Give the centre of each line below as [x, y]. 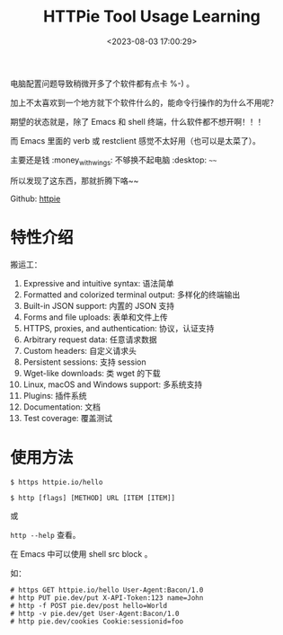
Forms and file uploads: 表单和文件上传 [96, 317]
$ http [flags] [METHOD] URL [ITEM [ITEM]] [93, 498]
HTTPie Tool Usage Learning [152, 17]
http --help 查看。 [45, 534]
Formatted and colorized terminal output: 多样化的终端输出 [132, 295]
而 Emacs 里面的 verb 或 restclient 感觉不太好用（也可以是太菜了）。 [136, 140]
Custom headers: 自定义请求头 [80, 350]
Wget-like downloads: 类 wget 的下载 [92, 373]
